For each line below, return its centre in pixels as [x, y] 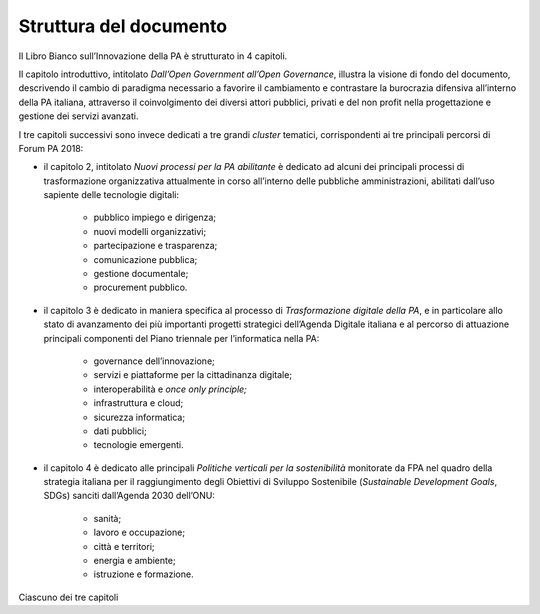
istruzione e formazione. [143, 574]
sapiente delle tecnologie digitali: [111, 195]
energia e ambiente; [134, 561]
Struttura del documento [123, 26]
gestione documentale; [141, 274]
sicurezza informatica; [139, 417]
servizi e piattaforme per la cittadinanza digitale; [193, 375]
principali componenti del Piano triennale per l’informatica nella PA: [181, 338]
